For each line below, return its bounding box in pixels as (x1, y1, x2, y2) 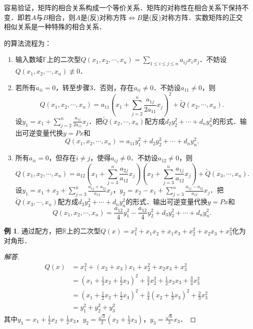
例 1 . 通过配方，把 (4, 226, 62, 236)
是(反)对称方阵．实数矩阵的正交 (142, 12, 243, 22)
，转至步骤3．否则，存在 (55, 82, 134, 92)
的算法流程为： (4, 38, 51, 48)
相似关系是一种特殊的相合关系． (4, 21, 106, 32)
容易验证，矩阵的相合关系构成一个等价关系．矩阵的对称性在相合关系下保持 (4, 2, 242, 12)
